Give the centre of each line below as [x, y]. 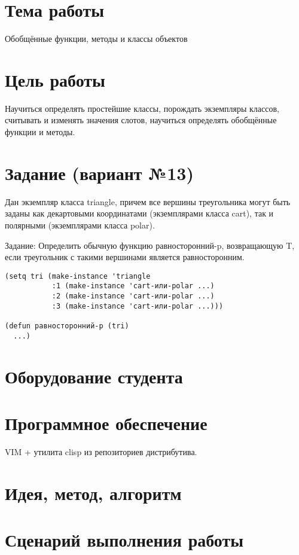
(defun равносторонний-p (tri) [67, 326]
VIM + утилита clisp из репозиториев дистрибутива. [101, 451]
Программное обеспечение [106, 423]
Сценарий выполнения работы [124, 539]
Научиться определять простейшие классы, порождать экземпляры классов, [142, 108]
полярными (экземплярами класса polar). [80, 225]
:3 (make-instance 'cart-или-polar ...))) [138, 306]
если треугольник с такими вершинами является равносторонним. [125, 257]
